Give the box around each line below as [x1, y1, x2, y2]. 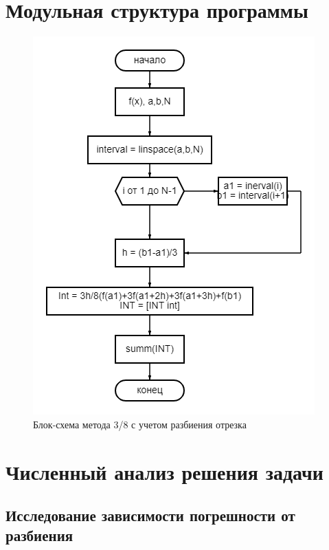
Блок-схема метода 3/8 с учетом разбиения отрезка [33, 417, 247, 431]
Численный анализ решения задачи [5, 457, 324, 485]
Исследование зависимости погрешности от [5, 505, 295, 526]
